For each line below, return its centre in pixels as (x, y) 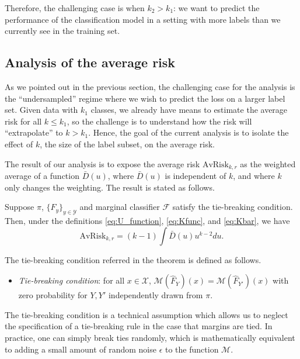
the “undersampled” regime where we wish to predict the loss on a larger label (145, 98)
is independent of (196, 175)
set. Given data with (41, 110)
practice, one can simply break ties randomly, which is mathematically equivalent (150, 337)
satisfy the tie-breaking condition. (233, 207)
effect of (19, 144)
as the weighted (268, 163)
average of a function (42, 175)
